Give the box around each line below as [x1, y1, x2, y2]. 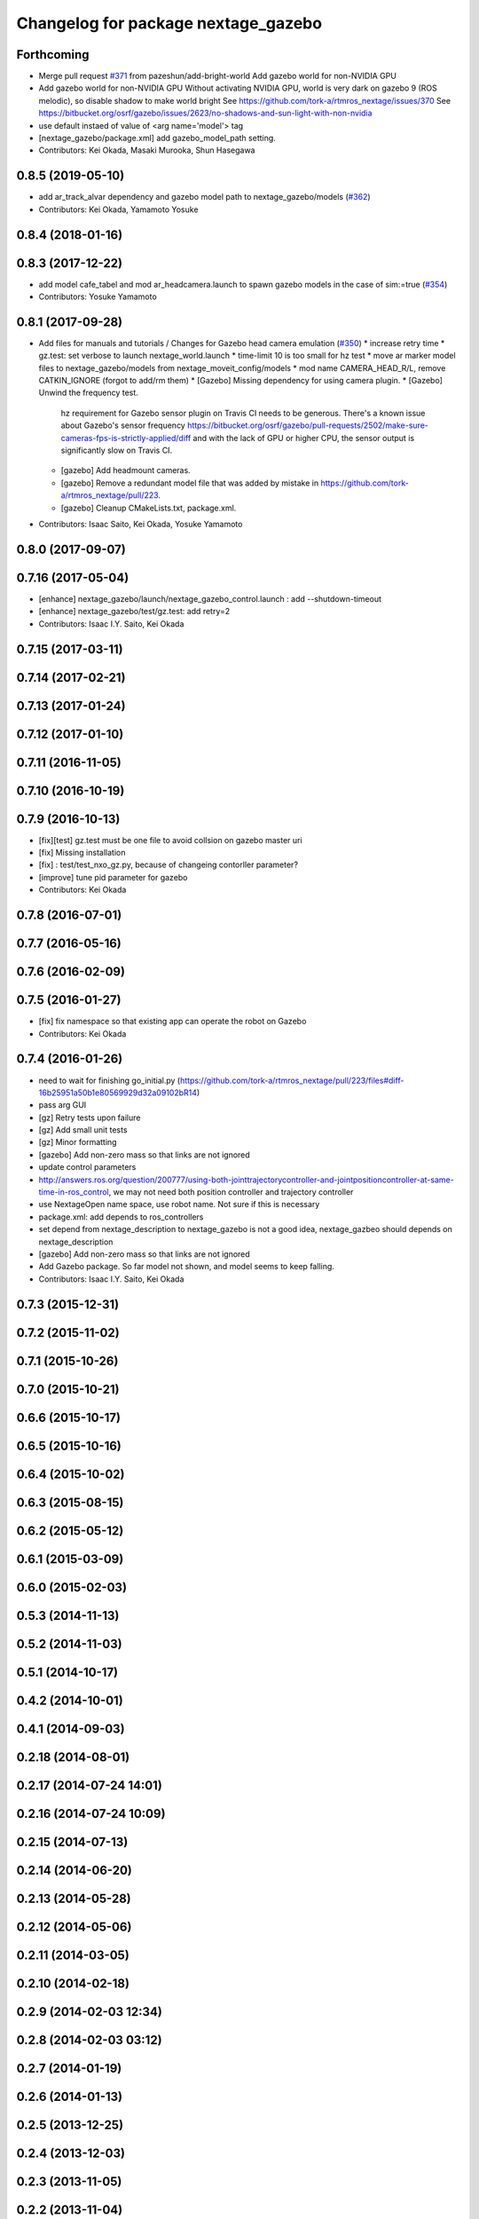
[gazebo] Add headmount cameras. [60, 465, 191, 476]
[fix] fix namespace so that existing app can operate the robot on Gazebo [38, 1016, 307, 1027]
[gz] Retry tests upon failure [38, 1112, 141, 1123]
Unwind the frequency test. [38, 387, 139, 399]
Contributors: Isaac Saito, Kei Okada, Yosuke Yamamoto [38, 519, 243, 529]
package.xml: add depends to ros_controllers [38, 1212, 204, 1222]
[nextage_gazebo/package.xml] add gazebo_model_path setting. [38, 133, 277, 144]
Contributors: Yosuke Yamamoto [38, 291, 157, 302]
